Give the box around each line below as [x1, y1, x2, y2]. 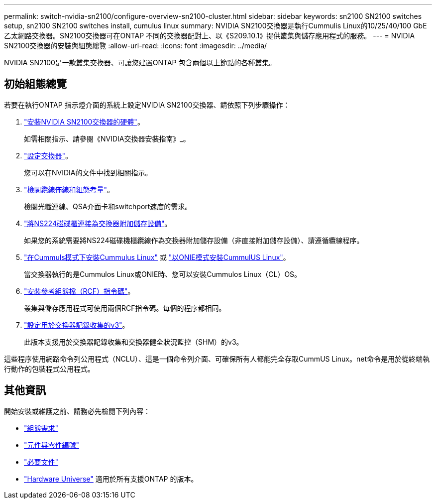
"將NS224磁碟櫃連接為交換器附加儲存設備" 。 [24, 219, 172, 228]
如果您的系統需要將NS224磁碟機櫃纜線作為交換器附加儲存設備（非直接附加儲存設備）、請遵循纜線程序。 [24, 236, 364, 245]
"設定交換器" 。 [24, 151, 73, 160]
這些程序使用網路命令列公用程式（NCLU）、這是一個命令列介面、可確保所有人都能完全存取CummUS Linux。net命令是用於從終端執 [4, 354, 430, 363]
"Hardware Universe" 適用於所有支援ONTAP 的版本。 [24, 474, 198, 483]
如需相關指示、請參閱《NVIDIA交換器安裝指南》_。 [24, 134, 190, 143]
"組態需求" [24, 423, 59, 432]
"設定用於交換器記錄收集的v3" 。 [24, 320, 129, 329]
